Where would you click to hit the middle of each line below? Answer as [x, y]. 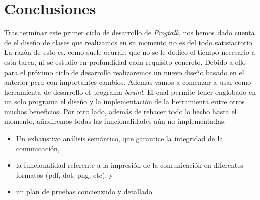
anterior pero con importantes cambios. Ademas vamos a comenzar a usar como [128, 82]
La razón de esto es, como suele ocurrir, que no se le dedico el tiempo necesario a [130, 52]
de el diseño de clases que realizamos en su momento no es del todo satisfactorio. [129, 42]
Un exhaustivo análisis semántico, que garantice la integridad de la [119, 138]
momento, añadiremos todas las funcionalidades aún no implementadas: [115, 121]
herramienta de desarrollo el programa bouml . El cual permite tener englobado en [130, 91]
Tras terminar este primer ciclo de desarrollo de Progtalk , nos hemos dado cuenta [129, 32]
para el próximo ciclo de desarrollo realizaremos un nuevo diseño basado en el [124, 72]
